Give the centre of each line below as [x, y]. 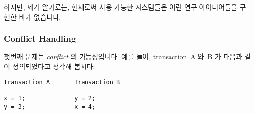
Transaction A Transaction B [62, 82]
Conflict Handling [40, 38]
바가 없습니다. [40, 16]
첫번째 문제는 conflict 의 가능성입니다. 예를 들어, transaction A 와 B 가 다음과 [123, 57]
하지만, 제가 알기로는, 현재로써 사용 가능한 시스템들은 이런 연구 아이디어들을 [121, 7]
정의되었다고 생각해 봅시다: [54, 66]
